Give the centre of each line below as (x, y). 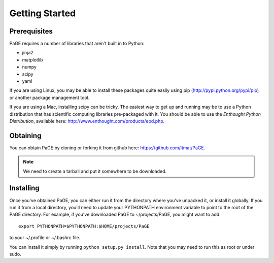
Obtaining (25, 135)
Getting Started (43, 13)
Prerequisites (31, 31)
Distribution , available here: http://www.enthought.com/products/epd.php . (87, 121)
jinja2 (28, 53)
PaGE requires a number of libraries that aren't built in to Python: (77, 44)
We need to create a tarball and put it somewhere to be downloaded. (95, 171)
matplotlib (32, 60)
